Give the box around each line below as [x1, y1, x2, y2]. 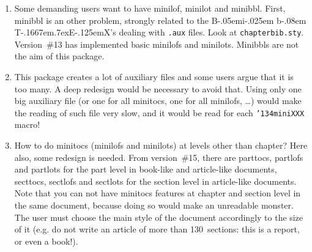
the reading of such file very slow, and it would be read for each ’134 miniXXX [14, 106, 305, 119]
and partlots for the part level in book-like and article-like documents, [14, 163, 277, 176]
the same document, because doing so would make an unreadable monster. [14, 199, 294, 212]
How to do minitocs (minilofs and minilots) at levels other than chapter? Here [14, 139, 308, 152]
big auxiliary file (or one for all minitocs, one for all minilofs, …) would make [14, 94, 302, 107]
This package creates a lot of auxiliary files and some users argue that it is [14, 70, 294, 83]
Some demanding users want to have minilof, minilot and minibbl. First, [14, 2, 286, 14]
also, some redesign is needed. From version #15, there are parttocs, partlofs [14, 150, 303, 163]
